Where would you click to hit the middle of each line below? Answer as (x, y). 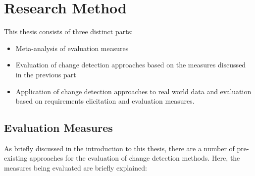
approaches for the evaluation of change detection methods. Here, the (135, 158)
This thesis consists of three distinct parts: (69, 31)
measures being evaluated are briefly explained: (76, 168)
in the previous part (46, 74)
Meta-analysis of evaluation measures (72, 48)
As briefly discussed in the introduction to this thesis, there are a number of (119, 148)
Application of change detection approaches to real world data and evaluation (133, 91)
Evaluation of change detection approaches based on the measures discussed (131, 65)
